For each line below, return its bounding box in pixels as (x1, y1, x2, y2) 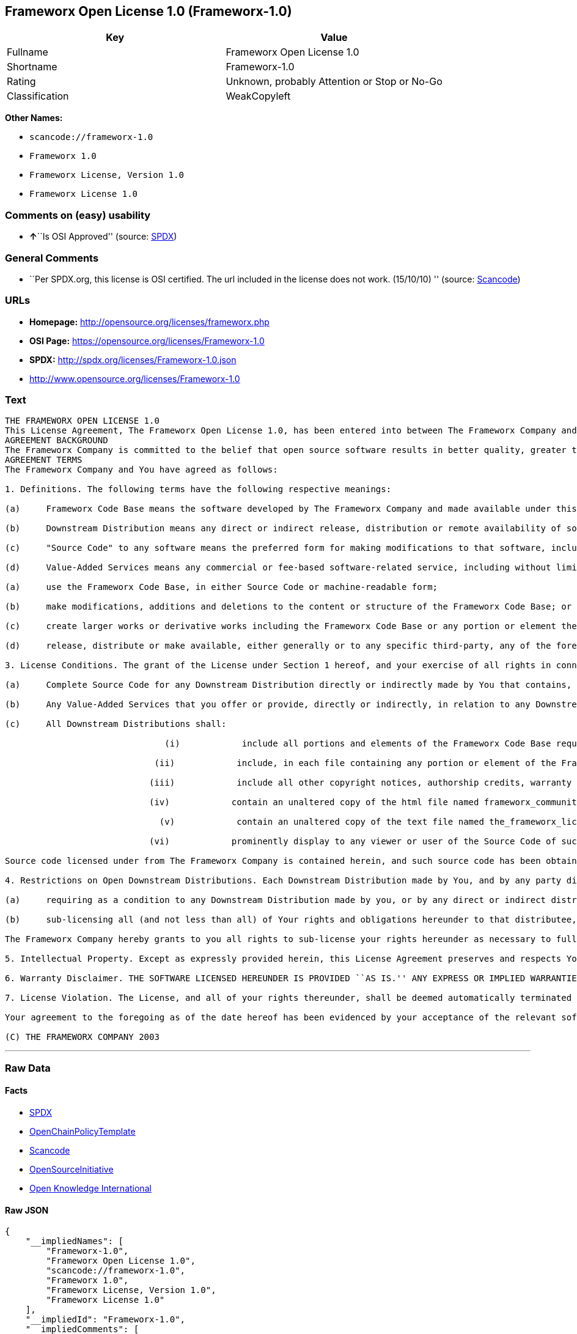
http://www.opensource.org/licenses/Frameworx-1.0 (29, 373, 240, 384)
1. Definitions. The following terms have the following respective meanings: (5, 484, 392, 495)
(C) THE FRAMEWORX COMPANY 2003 (5, 1032, 160, 1042)
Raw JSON (5, 1204, 49, 1215)
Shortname (7, 61, 57, 73)
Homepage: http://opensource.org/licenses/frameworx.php (29, 316, 270, 327)
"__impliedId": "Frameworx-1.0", (25, 1314, 186, 1325)
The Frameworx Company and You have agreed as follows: (5, 465, 278, 475)
